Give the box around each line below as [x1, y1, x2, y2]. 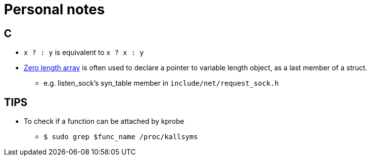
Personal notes [4, 1, 105, 18]
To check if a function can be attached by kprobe [24, 117, 185, 126]
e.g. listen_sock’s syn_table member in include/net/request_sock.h [44, 79, 279, 88]
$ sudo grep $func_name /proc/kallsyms [44, 133, 198, 141]
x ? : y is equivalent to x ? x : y [24, 48, 144, 57]
